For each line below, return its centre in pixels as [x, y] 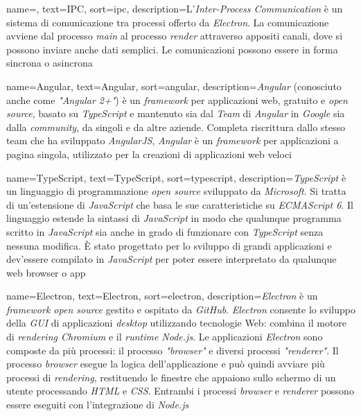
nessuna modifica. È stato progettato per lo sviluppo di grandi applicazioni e [169, 245]
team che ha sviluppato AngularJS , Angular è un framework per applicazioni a [173, 140]
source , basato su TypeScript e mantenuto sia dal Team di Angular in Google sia [176, 113]
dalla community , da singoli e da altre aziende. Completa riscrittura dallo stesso [176, 127]
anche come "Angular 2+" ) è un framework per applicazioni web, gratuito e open [177, 99]
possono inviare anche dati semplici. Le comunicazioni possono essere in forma [172, 49]
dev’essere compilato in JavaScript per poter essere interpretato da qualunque [171, 259]
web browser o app [46, 272]
